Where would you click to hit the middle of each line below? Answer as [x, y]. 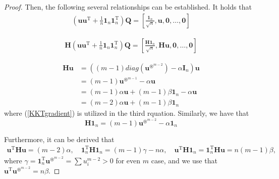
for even [128, 160]
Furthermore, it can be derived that [59, 139]
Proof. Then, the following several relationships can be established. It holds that [128, 7]
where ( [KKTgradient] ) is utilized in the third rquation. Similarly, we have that [127, 113]
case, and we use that [184, 160]
